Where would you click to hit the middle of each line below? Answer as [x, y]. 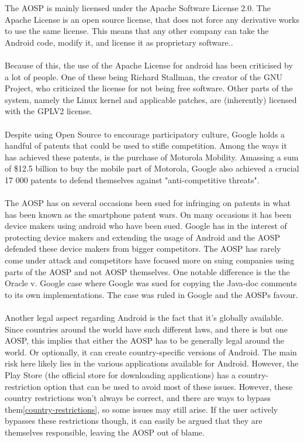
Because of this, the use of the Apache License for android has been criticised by [149, 65]
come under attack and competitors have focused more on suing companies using [150, 260]
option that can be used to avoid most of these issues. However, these [168, 386]
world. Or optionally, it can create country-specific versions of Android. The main [151, 352]
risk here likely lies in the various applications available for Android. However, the [152, 363]
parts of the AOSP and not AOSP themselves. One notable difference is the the [147, 271]
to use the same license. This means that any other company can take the [137, 31]
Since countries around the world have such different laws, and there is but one [146, 329]
